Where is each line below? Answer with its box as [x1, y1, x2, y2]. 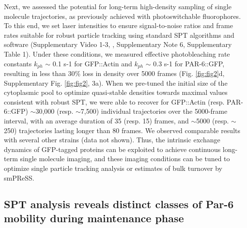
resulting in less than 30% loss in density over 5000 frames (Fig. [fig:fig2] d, [4, 68, 225, 78]
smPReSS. [4, 172, 34, 182]
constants [4, 58, 32, 68]
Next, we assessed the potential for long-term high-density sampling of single [4, 1, 232, 11]
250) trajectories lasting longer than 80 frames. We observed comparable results [4, 125, 240, 135]
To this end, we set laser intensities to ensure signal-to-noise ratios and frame [4, 20, 233, 30]
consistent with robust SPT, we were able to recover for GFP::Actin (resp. [4, 96, 225, 106]
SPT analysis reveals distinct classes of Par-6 [4, 196, 234, 211]
